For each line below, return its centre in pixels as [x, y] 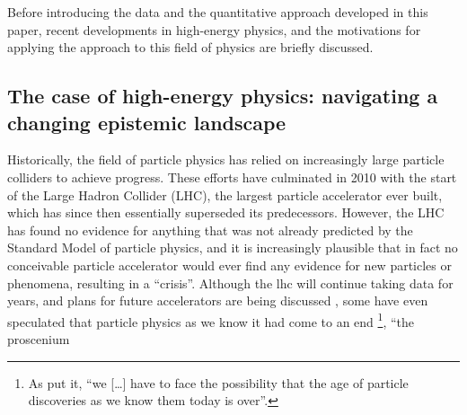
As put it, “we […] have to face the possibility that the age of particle [218, 382]
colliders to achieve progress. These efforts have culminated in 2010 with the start [232, 177]
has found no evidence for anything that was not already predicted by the [210, 230]
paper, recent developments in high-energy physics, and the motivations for [214, 29]
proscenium [39, 338]
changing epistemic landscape [147, 122]
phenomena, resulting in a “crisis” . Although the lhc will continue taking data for [230, 283]
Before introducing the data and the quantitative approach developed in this [218, 12]
